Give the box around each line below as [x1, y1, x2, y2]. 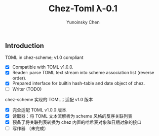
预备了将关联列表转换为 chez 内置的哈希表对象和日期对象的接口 [12, 119, 142, 125]
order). [12, 75, 27, 81]
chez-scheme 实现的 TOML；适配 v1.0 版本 [5, 96, 93, 102]
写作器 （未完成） [12, 125, 48, 131]
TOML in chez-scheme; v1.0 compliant [5, 54, 83, 60]
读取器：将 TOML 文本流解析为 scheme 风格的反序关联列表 [12, 113, 132, 119]
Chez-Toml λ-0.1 [48, 3, 118, 14]
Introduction [5, 41, 44, 50]
